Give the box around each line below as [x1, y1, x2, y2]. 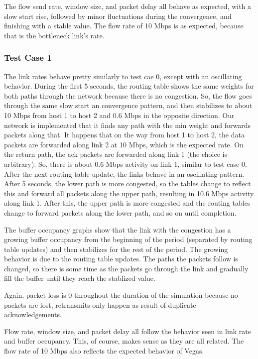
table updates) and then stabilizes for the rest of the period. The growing [4, 243, 228, 254]
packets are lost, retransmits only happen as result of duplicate [4, 299, 196, 310]
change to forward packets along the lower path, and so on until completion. [4, 207, 237, 218]
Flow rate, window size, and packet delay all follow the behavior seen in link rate [4, 326, 251, 336]
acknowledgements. [4, 309, 62, 320]
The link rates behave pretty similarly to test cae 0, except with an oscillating [4, 71, 242, 81]
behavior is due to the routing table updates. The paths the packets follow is [4, 253, 238, 264]
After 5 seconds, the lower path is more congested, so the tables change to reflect [4, 178, 251, 189]
